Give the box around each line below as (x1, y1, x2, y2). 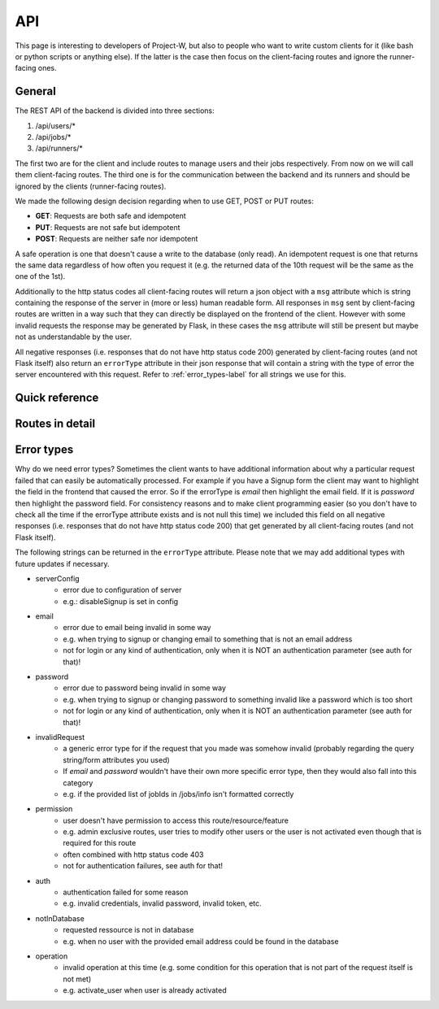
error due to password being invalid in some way (63, 683, 227, 693)
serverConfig (35, 573, 80, 583)
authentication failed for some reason (63, 887, 189, 898)
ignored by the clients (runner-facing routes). (15, 181, 167, 191)
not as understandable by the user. (15, 332, 132, 341)
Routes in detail (15, 417, 96, 431)
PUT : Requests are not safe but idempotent (35, 222, 180, 232)
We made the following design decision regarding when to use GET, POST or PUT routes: (15, 196, 315, 206)
